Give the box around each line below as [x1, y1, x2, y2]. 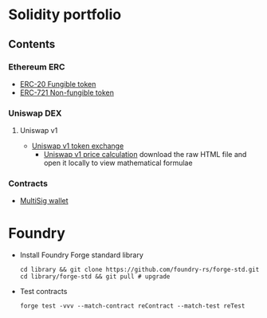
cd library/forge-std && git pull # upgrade [19, 273, 171, 281]
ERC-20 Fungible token [19, 79, 96, 88]
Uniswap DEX [8, 108, 62, 119]
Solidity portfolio [8, 6, 122, 24]
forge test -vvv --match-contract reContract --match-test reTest [19, 302, 245, 310]
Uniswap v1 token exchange [31, 141, 124, 151]
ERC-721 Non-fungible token [19, 88, 114, 97]
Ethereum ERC [8, 61, 65, 73]
